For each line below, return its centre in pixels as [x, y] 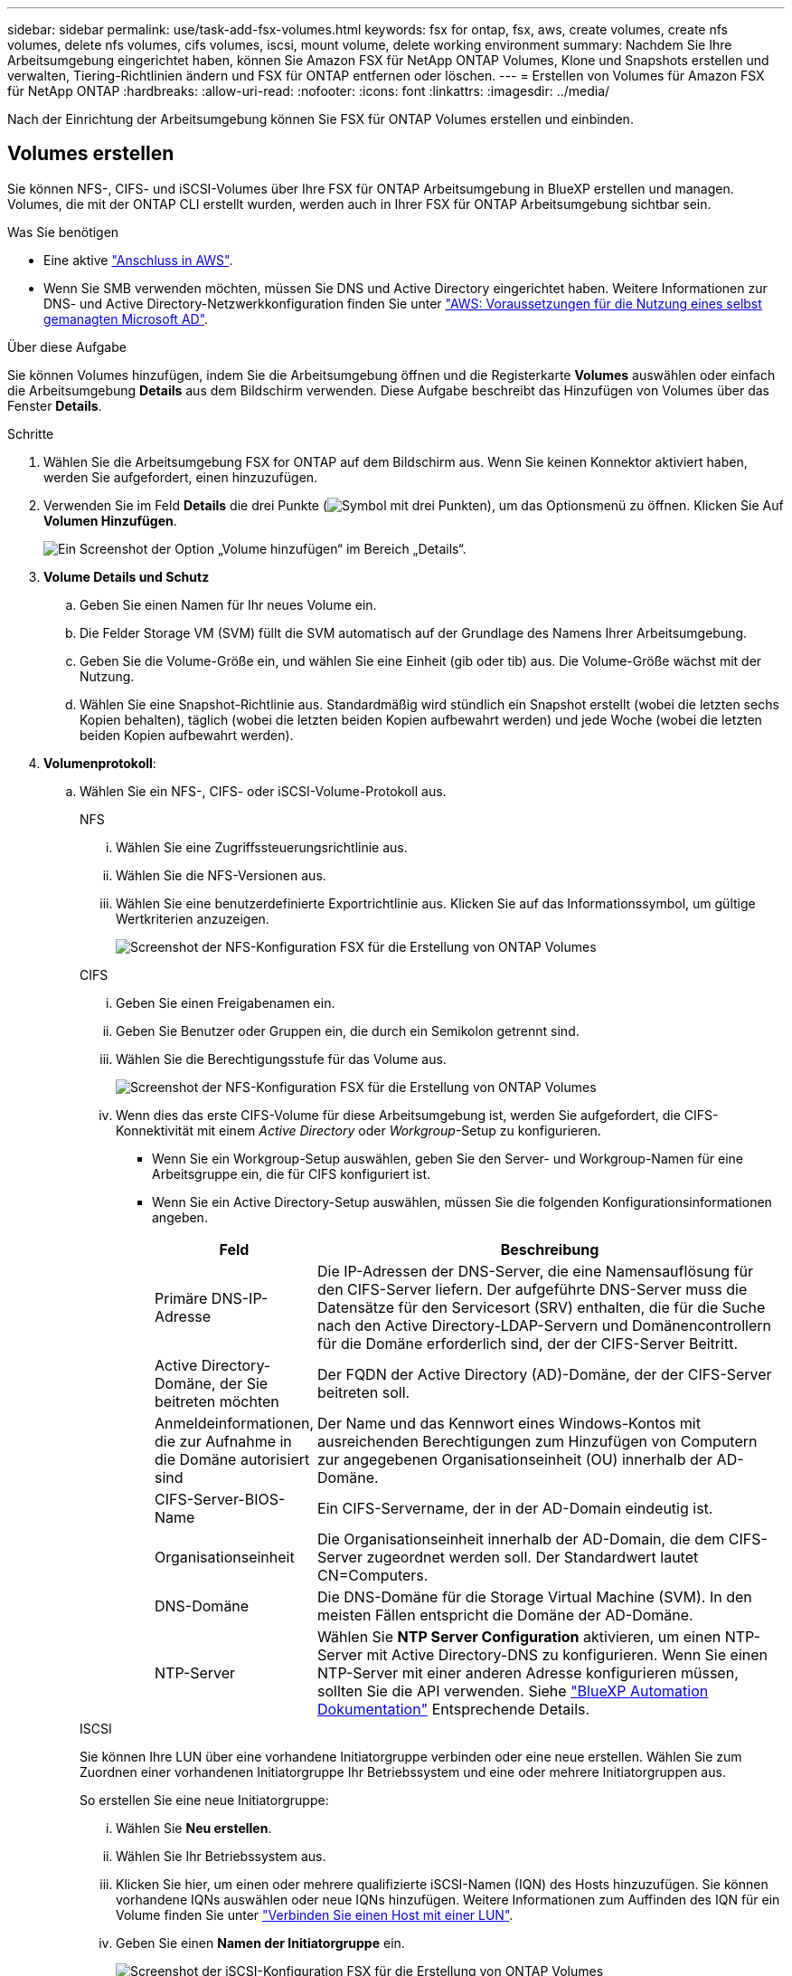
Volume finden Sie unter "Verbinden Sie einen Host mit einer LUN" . [315, 1914]
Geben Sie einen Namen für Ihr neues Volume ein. [228, 604]
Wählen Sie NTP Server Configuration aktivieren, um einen [519, 1636]
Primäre [181, 1298]
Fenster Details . [55, 405]
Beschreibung [550, 1249]
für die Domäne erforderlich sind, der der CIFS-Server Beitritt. [528, 1343]
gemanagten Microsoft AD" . [126, 318]
